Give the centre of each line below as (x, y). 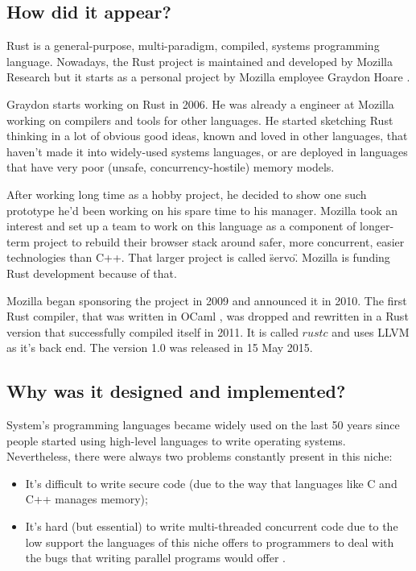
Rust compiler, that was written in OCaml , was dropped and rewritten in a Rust (208, 316)
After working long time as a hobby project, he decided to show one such (187, 194)
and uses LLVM (371, 331)
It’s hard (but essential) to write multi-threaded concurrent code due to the (212, 526)
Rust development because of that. (92, 273)
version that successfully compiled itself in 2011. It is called (152, 331)
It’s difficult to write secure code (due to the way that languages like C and (211, 483)
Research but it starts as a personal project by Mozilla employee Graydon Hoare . (208, 77)
